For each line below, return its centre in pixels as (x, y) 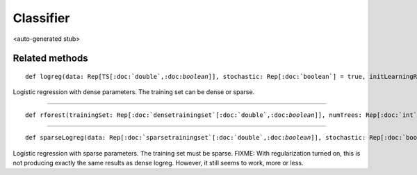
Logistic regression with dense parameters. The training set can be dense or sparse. (134, 92)
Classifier (41, 18)
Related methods (50, 58)
